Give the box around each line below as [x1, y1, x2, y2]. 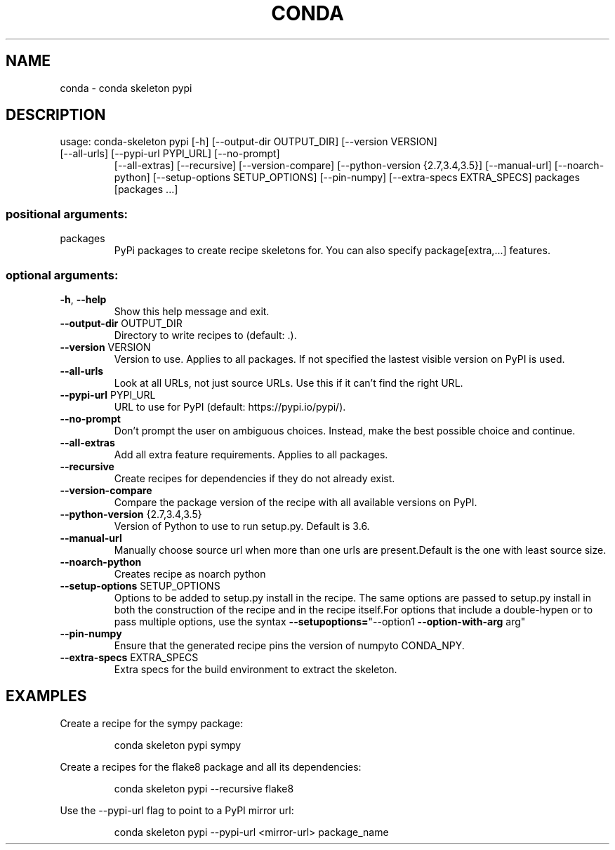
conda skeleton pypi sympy [114, 738, 242, 751]
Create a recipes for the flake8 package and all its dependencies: [60, 760, 362, 773]
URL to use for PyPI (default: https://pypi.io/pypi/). [114, 400, 346, 413]
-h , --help [60, 293, 107, 305]
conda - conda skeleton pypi [60, 81, 192, 94]
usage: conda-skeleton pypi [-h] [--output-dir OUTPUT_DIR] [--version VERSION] [60, 135, 437, 148]
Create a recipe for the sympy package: [60, 717, 244, 729]
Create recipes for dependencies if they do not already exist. [114, 472, 395, 484]
